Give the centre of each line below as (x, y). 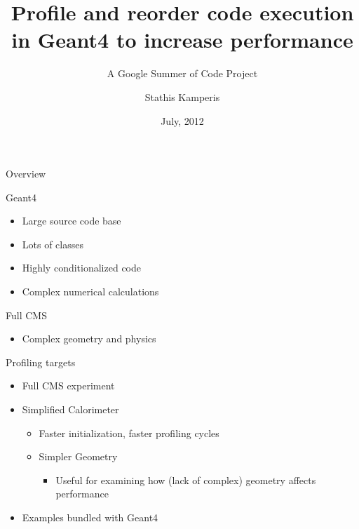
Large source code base (72, 221)
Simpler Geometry (78, 456)
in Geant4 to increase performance (182, 40)
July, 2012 (182, 120)
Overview (26, 174)
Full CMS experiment (68, 386)
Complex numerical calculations (90, 292)
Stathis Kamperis (182, 96)
